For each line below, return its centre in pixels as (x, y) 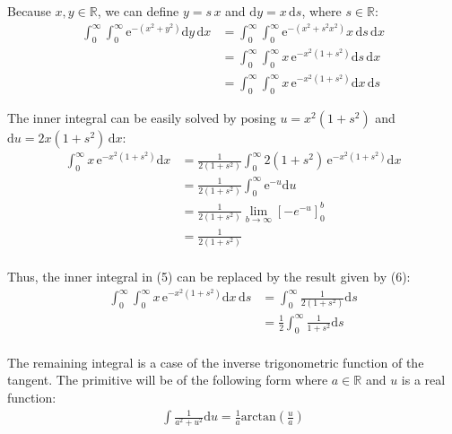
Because (29, 11)
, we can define (138, 11)
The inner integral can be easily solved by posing (142, 117)
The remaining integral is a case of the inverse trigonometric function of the (216, 362)
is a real (423, 380)
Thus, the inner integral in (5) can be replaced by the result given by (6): (209, 276)
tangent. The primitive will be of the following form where (168, 380)
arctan (258, 417)
